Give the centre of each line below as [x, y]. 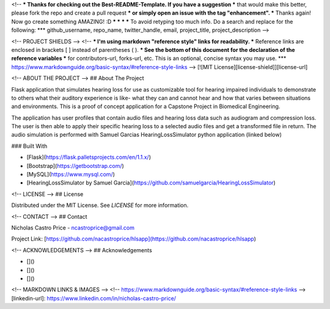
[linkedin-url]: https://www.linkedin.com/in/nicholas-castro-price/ [94, 298]
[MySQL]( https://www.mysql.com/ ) [71, 175]
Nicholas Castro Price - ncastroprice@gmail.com [73, 227]
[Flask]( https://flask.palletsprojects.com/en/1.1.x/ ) [89, 157]
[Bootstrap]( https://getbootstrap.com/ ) [75, 165]
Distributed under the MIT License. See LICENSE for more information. [100, 205]
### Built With [29, 146]
